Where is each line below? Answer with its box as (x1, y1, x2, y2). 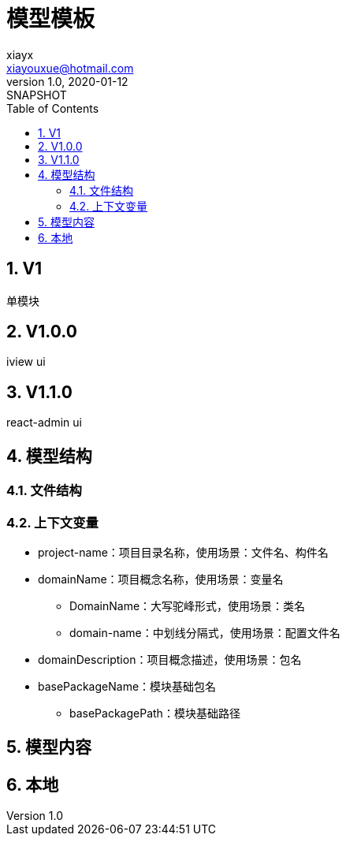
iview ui (6, 355, 46, 369)
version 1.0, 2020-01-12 (6, 74, 128, 88)
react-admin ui (6, 415, 82, 430)
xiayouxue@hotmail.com (6, 61, 134, 75)
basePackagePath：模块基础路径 (69, 706, 240, 720)
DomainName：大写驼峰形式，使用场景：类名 (69, 598, 306, 613)
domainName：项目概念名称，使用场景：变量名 (38, 572, 284, 586)
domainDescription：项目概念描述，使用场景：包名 (38, 652, 302, 666)
